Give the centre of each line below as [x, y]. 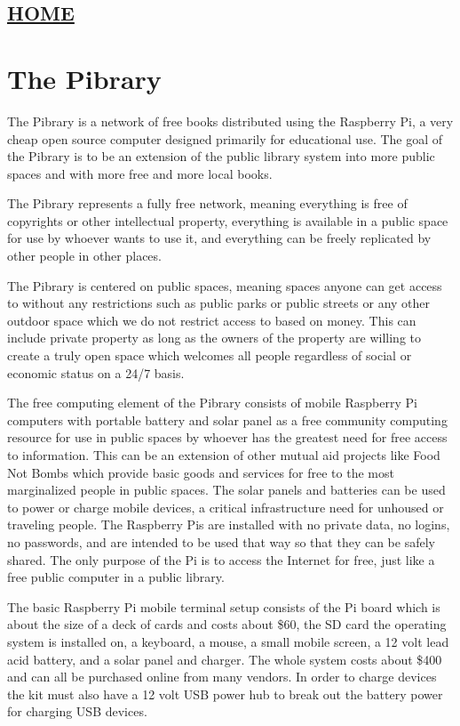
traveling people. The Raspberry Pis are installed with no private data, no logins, [229, 524]
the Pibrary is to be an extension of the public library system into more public [221, 156]
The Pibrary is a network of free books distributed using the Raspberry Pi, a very [230, 121]
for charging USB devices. [77, 711]
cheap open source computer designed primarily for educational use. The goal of [225, 138]
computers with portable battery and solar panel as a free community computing [227, 419]
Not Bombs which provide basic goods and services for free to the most [201, 472]
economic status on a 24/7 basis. [96, 372]
